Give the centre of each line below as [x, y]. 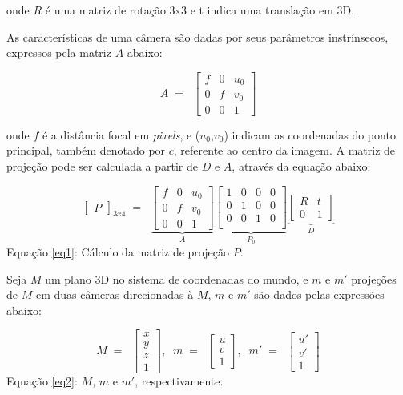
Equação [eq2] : [42, 381]
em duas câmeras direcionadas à [115, 294]
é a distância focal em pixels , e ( [121, 134]
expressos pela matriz [59, 52]
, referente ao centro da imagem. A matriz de [284, 150]
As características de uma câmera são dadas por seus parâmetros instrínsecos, [197, 36]
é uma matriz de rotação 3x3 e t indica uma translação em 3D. [200, 10]
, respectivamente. [179, 381]
